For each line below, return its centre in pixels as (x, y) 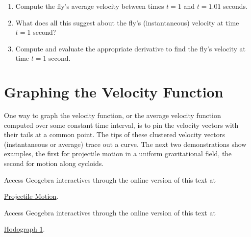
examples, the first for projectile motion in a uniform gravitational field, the (118, 154)
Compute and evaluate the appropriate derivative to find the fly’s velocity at (131, 48)
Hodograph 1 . (25, 229)
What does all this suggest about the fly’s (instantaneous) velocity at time (127, 22)
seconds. (235, 6)
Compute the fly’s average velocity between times (90, 6)
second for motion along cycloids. (54, 163)
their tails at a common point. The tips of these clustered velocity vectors (114, 134)
